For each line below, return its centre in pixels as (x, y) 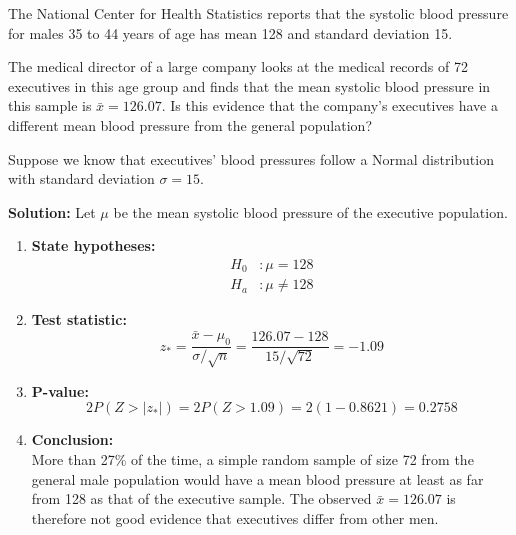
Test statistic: (79, 319)
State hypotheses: (93, 245)
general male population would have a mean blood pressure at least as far (257, 478)
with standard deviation (81, 178)
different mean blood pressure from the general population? (190, 124)
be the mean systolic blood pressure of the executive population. (310, 211)
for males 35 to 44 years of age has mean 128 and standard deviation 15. (230, 32)
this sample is (50, 105)
